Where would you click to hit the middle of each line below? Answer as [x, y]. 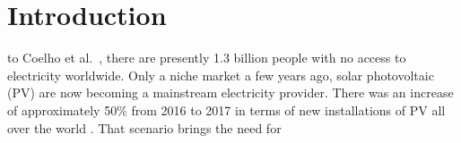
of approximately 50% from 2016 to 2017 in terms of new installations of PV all [226, 109]
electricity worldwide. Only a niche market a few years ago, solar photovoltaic [221, 75]
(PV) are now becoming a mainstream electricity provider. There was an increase [230, 93]
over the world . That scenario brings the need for [144, 127]
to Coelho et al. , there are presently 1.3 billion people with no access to [207, 58]
